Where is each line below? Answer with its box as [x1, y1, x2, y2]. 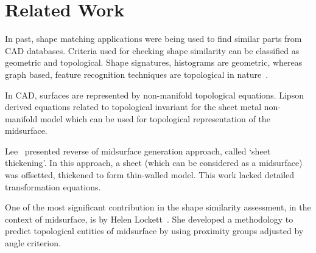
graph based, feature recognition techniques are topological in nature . [5, 68, 269, 80]
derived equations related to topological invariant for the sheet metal [5, 100, 262, 113]
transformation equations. [5, 180, 101, 193]
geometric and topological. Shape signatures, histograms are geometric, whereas [5, 56, 303, 69]
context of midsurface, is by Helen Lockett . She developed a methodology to [5, 212, 293, 225]
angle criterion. [5, 237, 61, 249]
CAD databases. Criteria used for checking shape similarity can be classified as [5, 44, 300, 57]
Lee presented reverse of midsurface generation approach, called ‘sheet [5, 144, 271, 157]
